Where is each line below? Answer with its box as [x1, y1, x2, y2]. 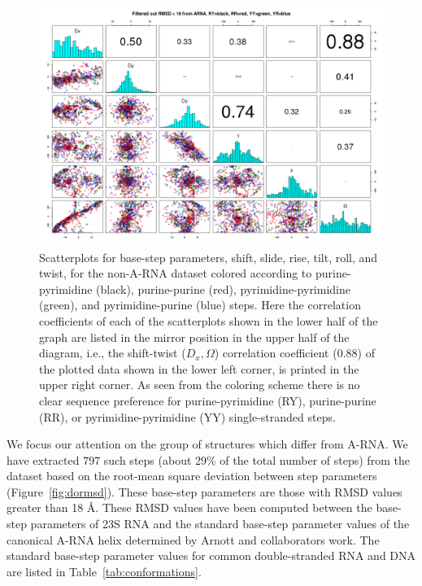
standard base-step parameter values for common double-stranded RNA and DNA [7, 547, 416, 564]
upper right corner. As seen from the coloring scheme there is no [39, 376, 360, 393]
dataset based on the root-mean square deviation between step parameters [7, 467, 377, 484]
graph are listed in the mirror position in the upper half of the [39, 328, 350, 345]
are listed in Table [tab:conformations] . [7, 562, 202, 579]
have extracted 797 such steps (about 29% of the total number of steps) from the [7, 451, 410, 468]
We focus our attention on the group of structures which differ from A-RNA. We [7, 435, 408, 453]
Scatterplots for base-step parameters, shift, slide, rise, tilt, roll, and [39, 248, 378, 265]
